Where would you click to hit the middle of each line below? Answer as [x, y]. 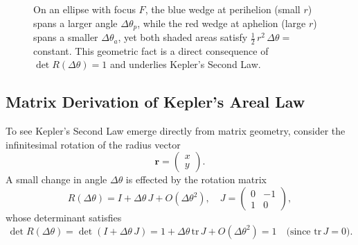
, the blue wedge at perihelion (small [223, 9]
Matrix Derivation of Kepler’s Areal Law [155, 102]
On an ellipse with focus [84, 9]
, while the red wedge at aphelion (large [222, 23]
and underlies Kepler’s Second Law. [185, 64]
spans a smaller [66, 37]
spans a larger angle [75, 23]
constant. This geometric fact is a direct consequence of [151, 50]
